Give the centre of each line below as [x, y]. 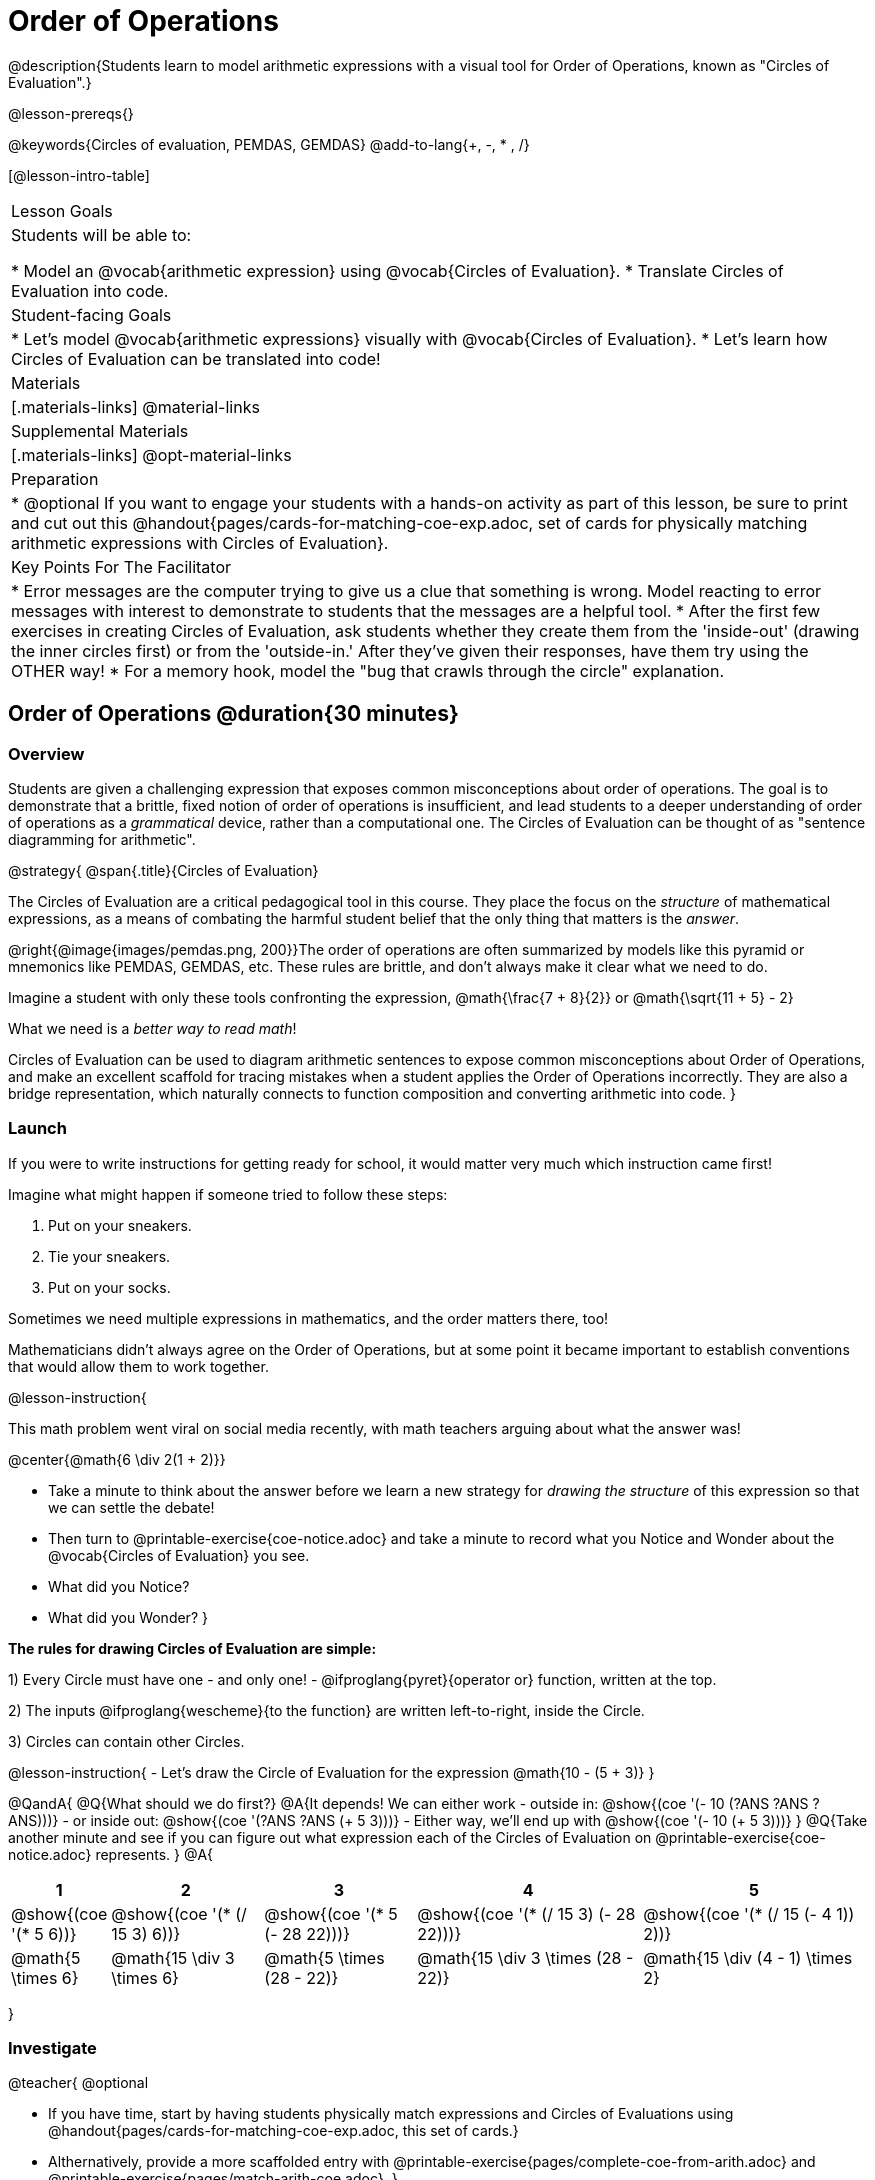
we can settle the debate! [131, 1507]
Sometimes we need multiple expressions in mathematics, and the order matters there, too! [308, 1318]
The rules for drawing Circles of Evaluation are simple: [192, 1648]
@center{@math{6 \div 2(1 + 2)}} [117, 1459]
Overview [46, 753]
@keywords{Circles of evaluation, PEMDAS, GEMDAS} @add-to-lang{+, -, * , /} [269, 144]
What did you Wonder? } [128, 1617]
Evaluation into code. [90, 290]
